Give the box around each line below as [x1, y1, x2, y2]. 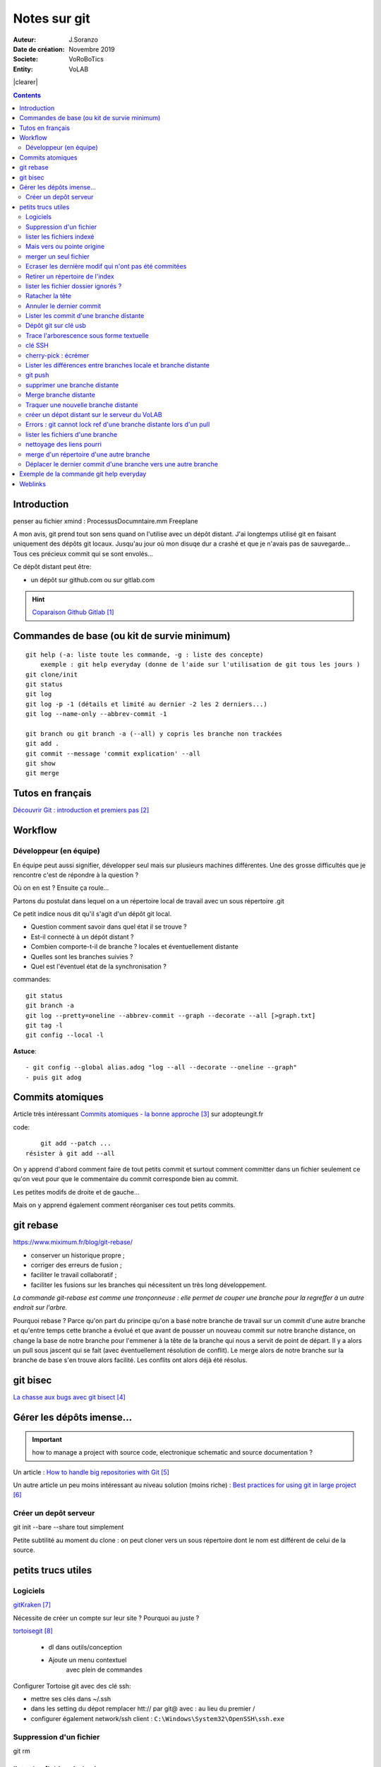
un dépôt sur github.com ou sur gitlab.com [30, 575, 155, 584]
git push [25, 371, 49, 380]
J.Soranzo [68, 35, 99, 44]
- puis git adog [25, 1073, 82, 1081]
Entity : [13, 64, 33, 74]
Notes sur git [13, 11, 91, 26]
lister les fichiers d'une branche [25, 430, 118, 438]
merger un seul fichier [25, 252, 90, 261]
